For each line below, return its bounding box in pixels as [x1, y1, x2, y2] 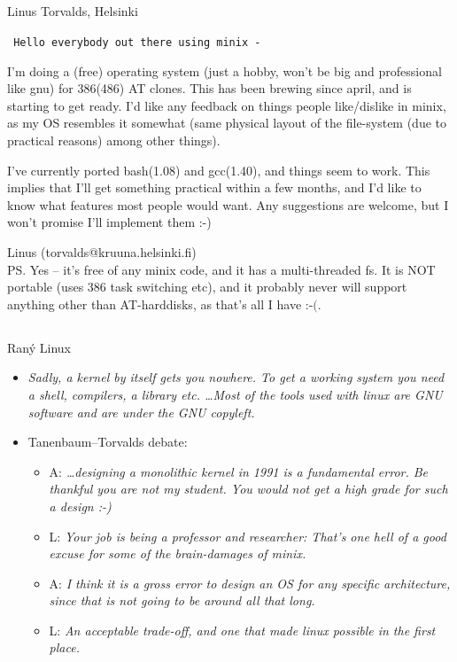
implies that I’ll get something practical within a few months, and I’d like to [7, 178, 422, 197]
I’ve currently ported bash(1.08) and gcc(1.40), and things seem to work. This [7, 160, 430, 179]
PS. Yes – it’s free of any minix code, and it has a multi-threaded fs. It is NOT [7, 260, 436, 278]
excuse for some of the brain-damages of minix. [49, 544, 306, 563]
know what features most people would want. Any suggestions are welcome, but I [7, 195, 449, 214]
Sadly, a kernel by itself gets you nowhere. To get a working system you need [27, 368, 445, 386]
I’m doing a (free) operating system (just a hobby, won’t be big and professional [7, 61, 442, 80]
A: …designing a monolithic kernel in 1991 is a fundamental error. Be [49, 462, 429, 480]
